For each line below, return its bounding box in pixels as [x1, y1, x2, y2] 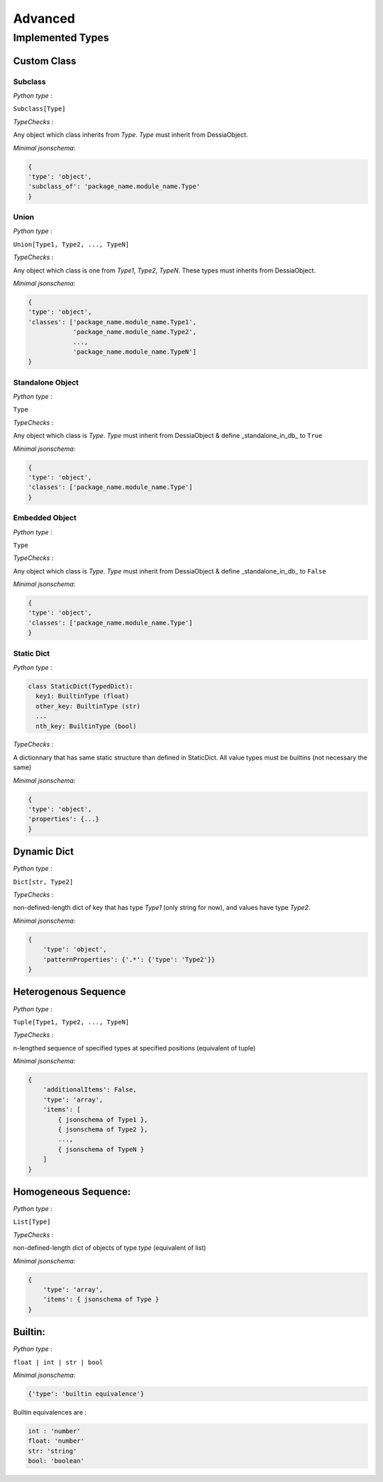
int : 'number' [28, 1427, 81, 1435]
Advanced [13, 11, 76, 26]
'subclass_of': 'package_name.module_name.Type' [28, 182, 201, 191]
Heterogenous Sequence [13, 986, 126, 998]
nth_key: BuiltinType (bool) [35, 722, 138, 730]
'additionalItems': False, [43, 1086, 138, 1094]
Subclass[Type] [13, 105, 67, 113]
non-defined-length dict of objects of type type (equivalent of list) [13, 1244, 206, 1252]
